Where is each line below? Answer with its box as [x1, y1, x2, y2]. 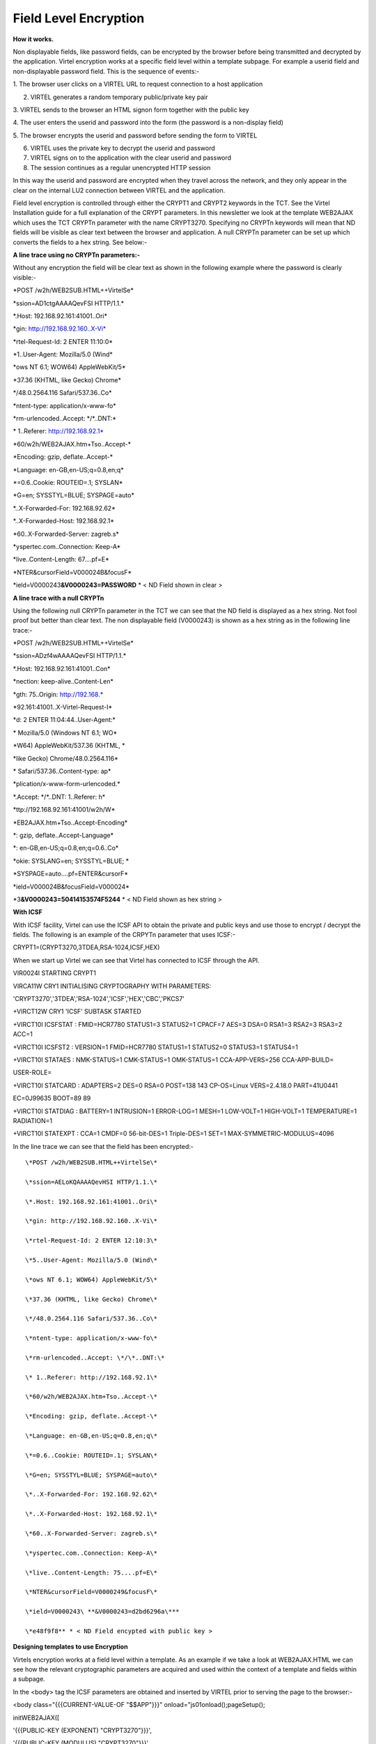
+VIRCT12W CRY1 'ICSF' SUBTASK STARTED [13, 1007, 142, 1016]
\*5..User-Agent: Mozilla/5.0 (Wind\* [25, 1256, 158, 1264]
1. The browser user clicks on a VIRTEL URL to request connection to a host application [13, 80, 263, 89]
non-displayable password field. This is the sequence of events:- [13, 67, 200, 75]
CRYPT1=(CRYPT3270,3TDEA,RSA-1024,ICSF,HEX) [13, 943, 160, 952]
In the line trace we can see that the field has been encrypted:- [13, 1142, 194, 1150]
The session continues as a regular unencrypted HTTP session [30, 163, 211, 172]
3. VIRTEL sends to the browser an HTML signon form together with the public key [13, 105, 250, 114]
